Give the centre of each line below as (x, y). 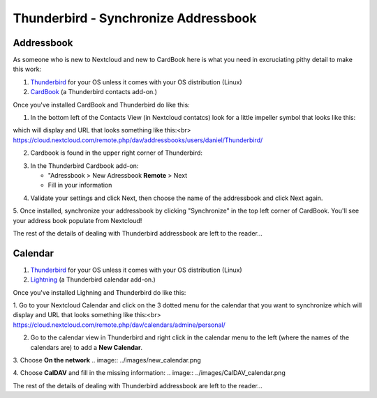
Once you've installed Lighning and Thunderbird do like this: (99, 292)
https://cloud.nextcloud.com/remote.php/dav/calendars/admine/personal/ (119, 325)
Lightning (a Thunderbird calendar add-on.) (93, 280)
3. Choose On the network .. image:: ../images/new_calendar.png (107, 360)
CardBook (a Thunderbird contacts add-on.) (94, 92)
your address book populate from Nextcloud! (77, 220)
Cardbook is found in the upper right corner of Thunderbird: (116, 153)
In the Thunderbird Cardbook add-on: (84, 166)
